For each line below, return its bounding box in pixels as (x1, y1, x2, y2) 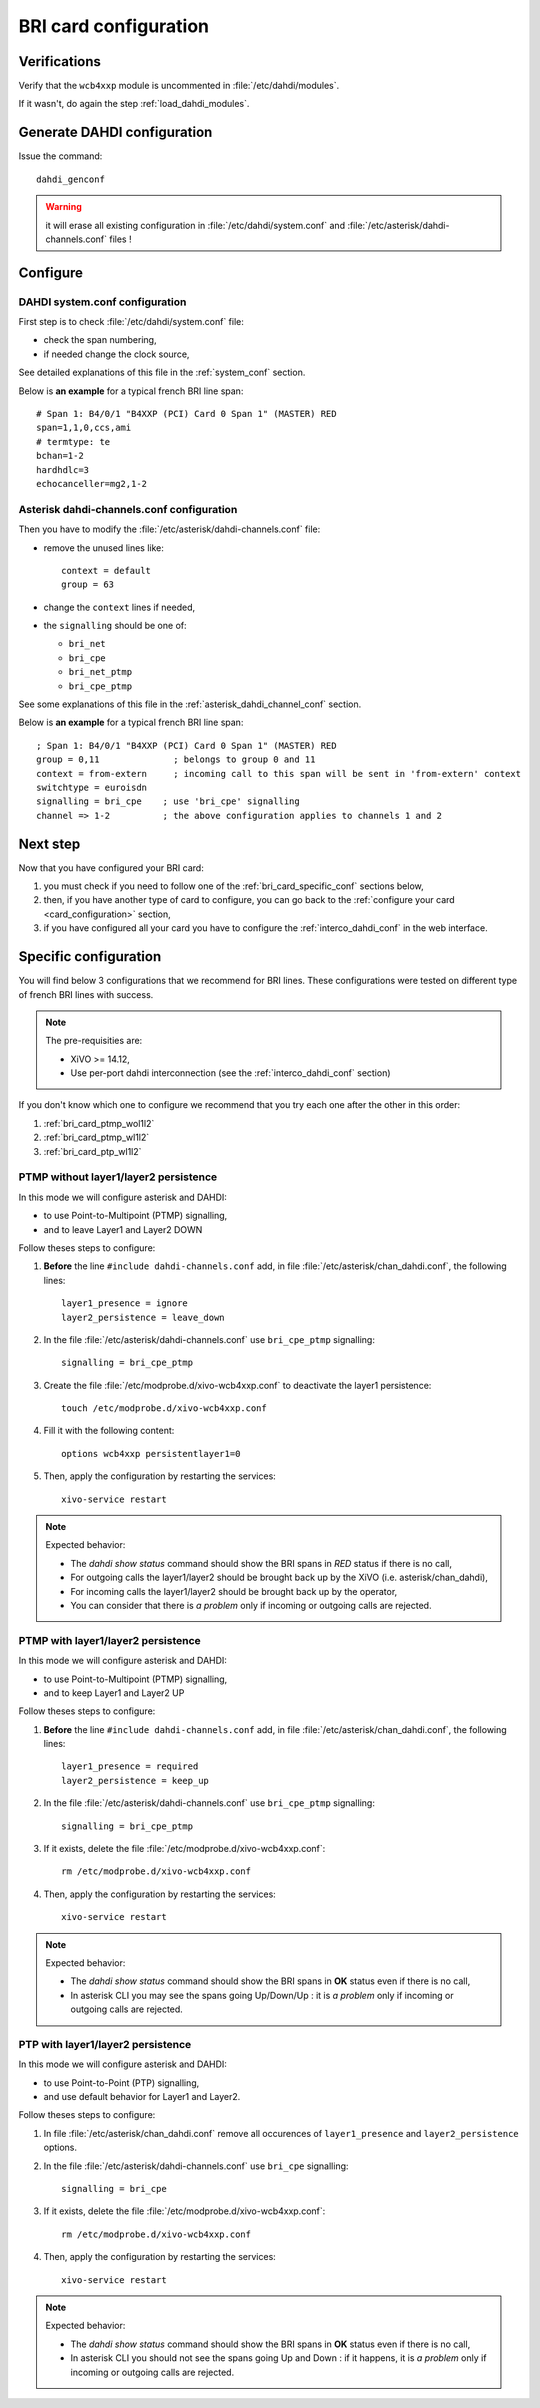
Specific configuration (18, 948, 162, 965)
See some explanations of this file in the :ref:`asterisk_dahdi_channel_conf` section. (18, 698, 362, 710)
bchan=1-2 (36, 450, 84, 462)
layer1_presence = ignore (61, 1298, 189, 1309)
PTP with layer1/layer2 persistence (18, 2037, 192, 2051)
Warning (45, 201, 82, 213)
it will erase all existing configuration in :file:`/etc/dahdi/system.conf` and (45, 219, 345, 231)
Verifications (18, 53, 102, 70)
